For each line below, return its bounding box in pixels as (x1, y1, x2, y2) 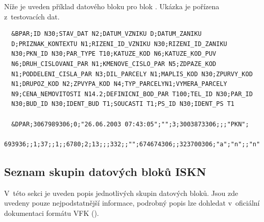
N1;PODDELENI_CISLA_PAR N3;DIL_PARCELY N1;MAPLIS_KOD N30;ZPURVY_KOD (11, 70, 253, 78)
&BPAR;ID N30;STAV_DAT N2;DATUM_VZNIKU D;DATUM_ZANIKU (11, 30, 202, 38)
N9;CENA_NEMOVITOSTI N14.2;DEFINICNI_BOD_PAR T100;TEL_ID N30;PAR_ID (11, 90, 253, 98)
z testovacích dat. (4, 11, 60, 21)
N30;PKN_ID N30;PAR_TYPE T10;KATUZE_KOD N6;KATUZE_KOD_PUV (11, 50, 217, 58)
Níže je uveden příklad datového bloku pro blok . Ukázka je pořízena (4, 1, 220, 11)
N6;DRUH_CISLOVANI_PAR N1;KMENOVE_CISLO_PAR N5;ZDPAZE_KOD (11, 60, 217, 68)
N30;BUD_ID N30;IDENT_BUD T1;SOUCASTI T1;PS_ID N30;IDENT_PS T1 (11, 100, 235, 108)
